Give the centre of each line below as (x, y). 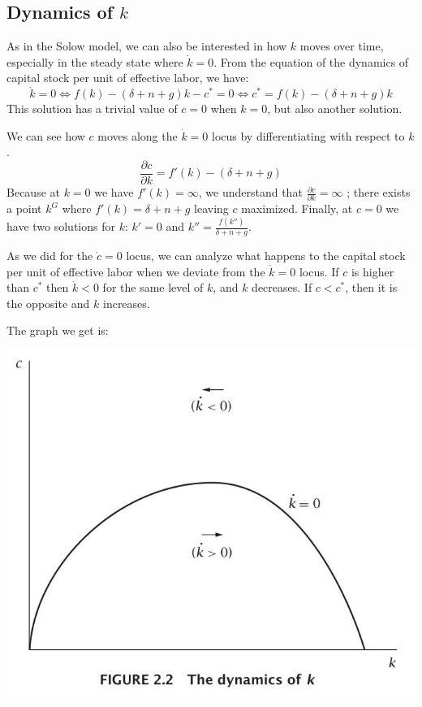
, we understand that (250, 192)
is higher (372, 271)
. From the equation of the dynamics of (311, 61)
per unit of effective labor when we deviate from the (136, 271)
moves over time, (342, 46)
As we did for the (50, 256)
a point (24, 208)
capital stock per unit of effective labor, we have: (128, 78)
